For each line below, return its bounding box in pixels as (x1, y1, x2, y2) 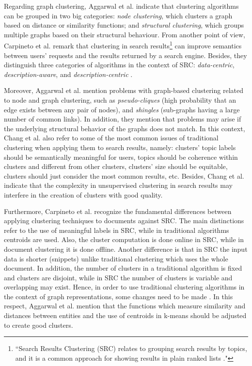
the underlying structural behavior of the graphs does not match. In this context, (4, 123, 245, 133)
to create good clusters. (4, 320, 73, 330)
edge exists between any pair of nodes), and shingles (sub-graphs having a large (4, 104, 240, 114)
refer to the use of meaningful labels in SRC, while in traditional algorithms (4, 225, 229, 235)
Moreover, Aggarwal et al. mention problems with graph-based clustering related (4, 85, 244, 95)
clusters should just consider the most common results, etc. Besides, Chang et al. (4, 170, 244, 181)
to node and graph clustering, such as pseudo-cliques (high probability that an (4, 95, 236, 105)
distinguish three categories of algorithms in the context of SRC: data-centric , (4, 60, 235, 70)
